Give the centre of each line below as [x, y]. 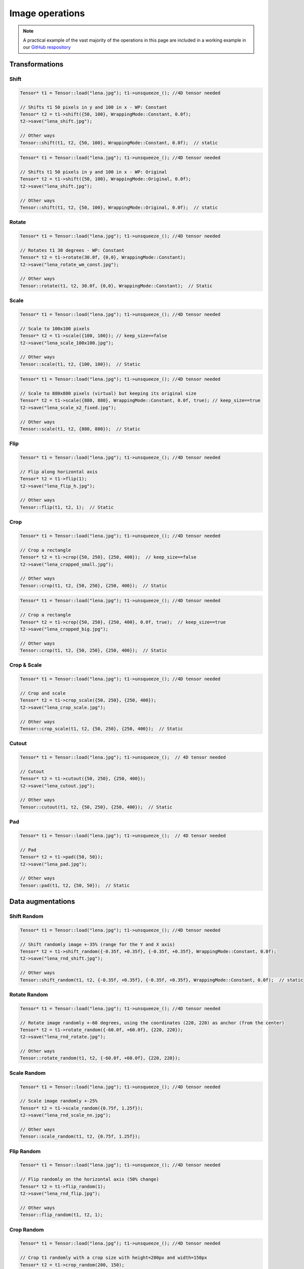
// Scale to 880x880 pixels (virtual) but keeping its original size [108, 394]
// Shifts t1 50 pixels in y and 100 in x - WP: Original [93, 172]
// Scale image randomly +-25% [59, 1101]
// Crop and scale [43, 693]
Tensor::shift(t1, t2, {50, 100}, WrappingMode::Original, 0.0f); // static [119, 207]
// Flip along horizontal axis [59, 472]
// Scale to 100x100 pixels [55, 328]
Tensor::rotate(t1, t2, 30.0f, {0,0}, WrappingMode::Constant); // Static [116, 286]
